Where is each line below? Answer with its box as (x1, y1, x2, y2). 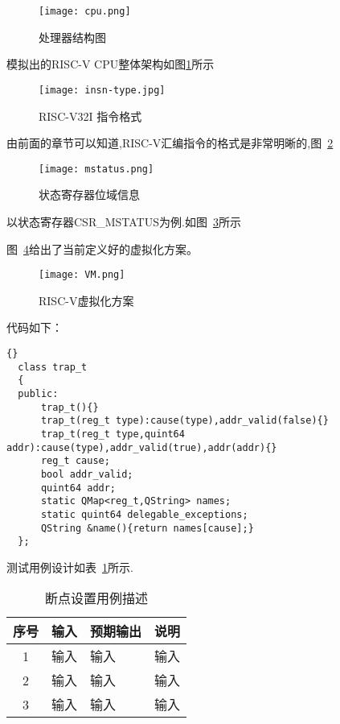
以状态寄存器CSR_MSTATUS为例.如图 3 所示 (6, 213, 241, 230)
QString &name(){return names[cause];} (40, 522, 254, 534)
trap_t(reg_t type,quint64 (40, 428, 185, 440)
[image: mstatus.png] (39, 163, 154, 175)
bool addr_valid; (40, 468, 133, 480)
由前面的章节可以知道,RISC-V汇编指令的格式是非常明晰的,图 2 (6, 134, 334, 151)
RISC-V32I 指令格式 (39, 107, 142, 124)
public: (18, 387, 59, 399)
